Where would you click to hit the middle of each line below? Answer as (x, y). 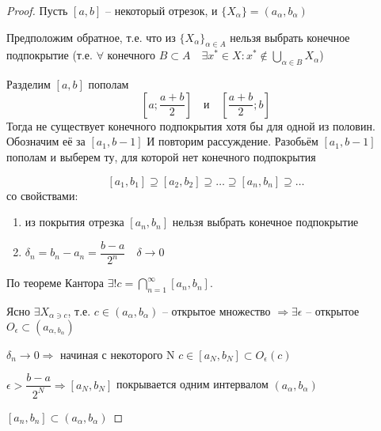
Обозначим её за (46, 141)
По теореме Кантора (55, 283)
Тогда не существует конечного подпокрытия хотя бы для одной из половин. (191, 125)
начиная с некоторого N (118, 354)
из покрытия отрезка (74, 222)
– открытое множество (216, 310)
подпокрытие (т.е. (50, 55)
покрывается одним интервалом (192, 384)
